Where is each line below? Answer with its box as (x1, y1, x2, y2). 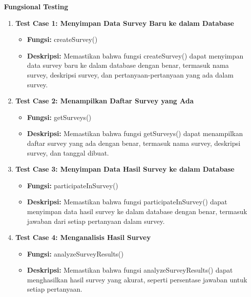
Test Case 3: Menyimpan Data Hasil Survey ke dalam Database (15, 164, 234, 174)
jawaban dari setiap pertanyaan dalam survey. (27, 216, 165, 226)
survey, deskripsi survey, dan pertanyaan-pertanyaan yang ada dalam (27, 69, 234, 79)
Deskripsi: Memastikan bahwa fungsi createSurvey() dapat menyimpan (27, 50, 244, 60)
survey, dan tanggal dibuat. (27, 147, 109, 158)
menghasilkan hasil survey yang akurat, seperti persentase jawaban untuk (27, 274, 248, 284)
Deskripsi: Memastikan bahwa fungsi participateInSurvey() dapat (27, 197, 228, 207)
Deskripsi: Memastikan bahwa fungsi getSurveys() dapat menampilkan (27, 128, 243, 139)
